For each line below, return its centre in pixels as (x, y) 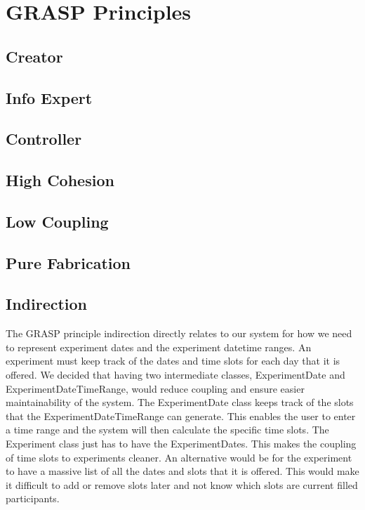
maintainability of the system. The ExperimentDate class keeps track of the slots (180, 402)
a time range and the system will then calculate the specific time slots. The (167, 430)
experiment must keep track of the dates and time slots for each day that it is (173, 361)
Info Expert (49, 97)
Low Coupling (57, 221)
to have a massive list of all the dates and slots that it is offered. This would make (182, 471)
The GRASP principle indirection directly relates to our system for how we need (179, 333)
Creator (34, 56)
